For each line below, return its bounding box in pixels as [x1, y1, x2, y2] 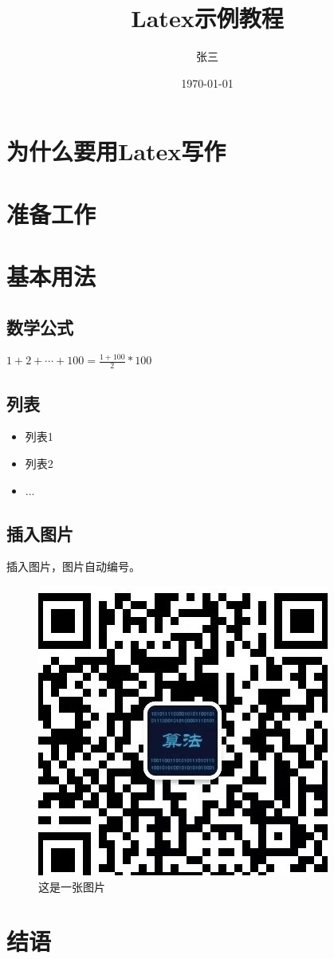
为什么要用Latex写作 [6, 135, 226, 167]
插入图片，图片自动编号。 [6, 558, 140, 575]
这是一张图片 [38, 878, 105, 894]
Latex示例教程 [131, 2, 284, 34]
